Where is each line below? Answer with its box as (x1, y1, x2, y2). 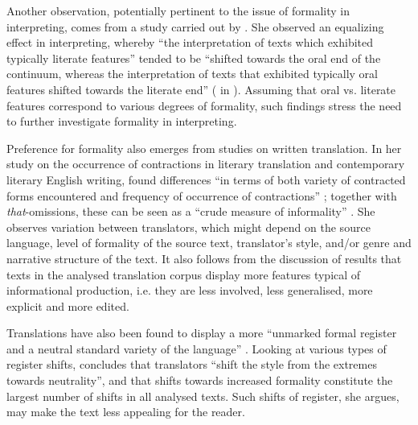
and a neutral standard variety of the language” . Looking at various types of (6, 340, 387, 357)
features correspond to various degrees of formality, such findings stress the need (6, 97, 402, 113)
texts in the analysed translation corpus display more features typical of (6, 266, 361, 283)
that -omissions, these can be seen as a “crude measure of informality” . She (6, 203, 375, 220)
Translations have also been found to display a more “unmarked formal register (6, 324, 397, 341)
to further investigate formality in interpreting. (6, 113, 237, 130)
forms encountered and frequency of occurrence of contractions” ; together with (6, 187, 397, 204)
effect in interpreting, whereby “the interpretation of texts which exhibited (6, 34, 374, 51)
